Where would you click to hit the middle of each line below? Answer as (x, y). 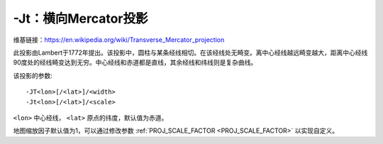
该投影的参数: (33, 75)
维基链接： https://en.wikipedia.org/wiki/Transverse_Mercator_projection (119, 40)
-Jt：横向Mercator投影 (81, 18)
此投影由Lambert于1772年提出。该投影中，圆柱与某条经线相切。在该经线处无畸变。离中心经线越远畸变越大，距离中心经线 (190, 52)
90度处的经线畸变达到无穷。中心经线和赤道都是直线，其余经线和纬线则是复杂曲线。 (135, 62)
